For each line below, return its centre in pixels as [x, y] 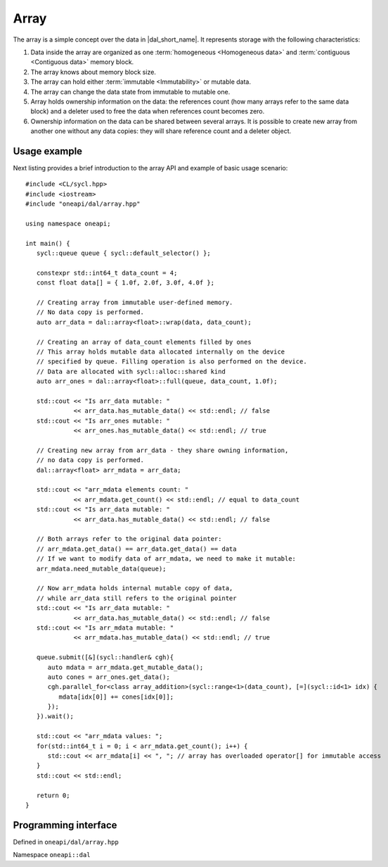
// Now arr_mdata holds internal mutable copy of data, [135, 588]
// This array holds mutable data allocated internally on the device [161, 352]
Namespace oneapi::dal [52, 855]
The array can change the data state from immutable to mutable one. [130, 92]
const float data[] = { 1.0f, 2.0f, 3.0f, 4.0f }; [125, 283]
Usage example [48, 151]
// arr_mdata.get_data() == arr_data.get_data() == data [136, 549]
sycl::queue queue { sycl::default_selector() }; [123, 253]
